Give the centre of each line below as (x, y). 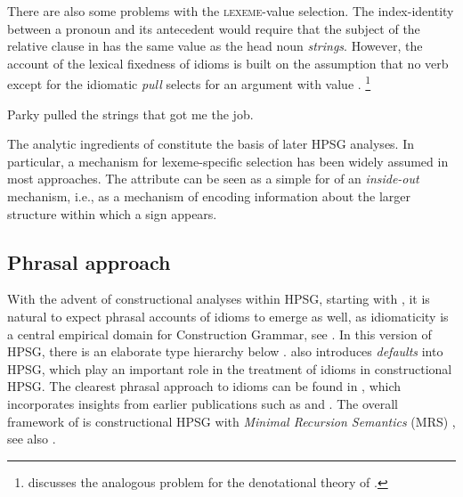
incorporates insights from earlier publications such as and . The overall (203, 403)
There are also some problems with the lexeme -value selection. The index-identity (231, 11)
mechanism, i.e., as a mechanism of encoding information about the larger (209, 196)
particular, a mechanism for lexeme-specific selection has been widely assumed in (228, 161)
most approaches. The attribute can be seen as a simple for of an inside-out (213, 179)
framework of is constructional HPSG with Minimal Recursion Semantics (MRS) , (231, 421)
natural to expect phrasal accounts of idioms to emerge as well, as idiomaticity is (228, 316)
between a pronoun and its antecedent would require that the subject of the (214, 28)
